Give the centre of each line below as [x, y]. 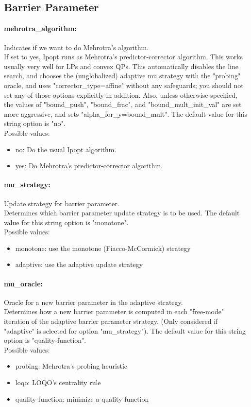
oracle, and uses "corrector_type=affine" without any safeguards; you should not [124, 85]
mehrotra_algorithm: [40, 28]
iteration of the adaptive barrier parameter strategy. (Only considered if [111, 321]
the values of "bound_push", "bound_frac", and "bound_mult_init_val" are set [123, 104]
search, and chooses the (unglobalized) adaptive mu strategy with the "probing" [122, 76]
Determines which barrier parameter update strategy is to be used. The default [122, 213]
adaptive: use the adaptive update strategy [79, 264]
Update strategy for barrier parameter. [62, 203]
